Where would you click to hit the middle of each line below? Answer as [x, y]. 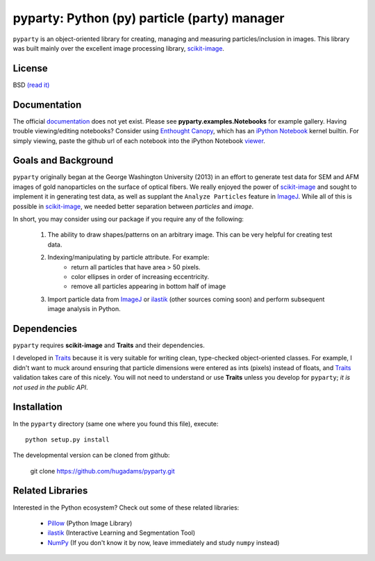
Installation [37, 407]
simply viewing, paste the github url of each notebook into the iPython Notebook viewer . [139, 141]
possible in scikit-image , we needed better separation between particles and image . [133, 206]
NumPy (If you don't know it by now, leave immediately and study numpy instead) [164, 542]
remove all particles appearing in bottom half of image [149, 286]
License [30, 68]
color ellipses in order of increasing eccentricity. [140, 276]
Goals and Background [63, 161]
